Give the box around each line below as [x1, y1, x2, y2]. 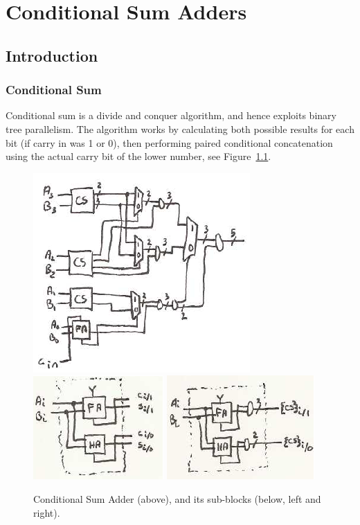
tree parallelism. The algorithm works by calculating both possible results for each [6, 121, 354, 136]
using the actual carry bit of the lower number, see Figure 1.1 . [6, 149, 271, 163]
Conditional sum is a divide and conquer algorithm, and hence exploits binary [6, 108, 336, 123]
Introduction [6, 44, 98, 66]
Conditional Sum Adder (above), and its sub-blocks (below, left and [33, 491, 321, 506]
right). [33, 505, 60, 519]
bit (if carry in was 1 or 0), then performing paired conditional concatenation [6, 135, 333, 150]
